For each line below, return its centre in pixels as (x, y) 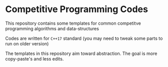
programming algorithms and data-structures (52, 28)
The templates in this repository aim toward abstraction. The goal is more (81, 53)
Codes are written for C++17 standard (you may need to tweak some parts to (84, 38)
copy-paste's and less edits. (35, 58)
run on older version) (27, 43)
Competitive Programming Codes (77, 9)
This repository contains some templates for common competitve (73, 23)
